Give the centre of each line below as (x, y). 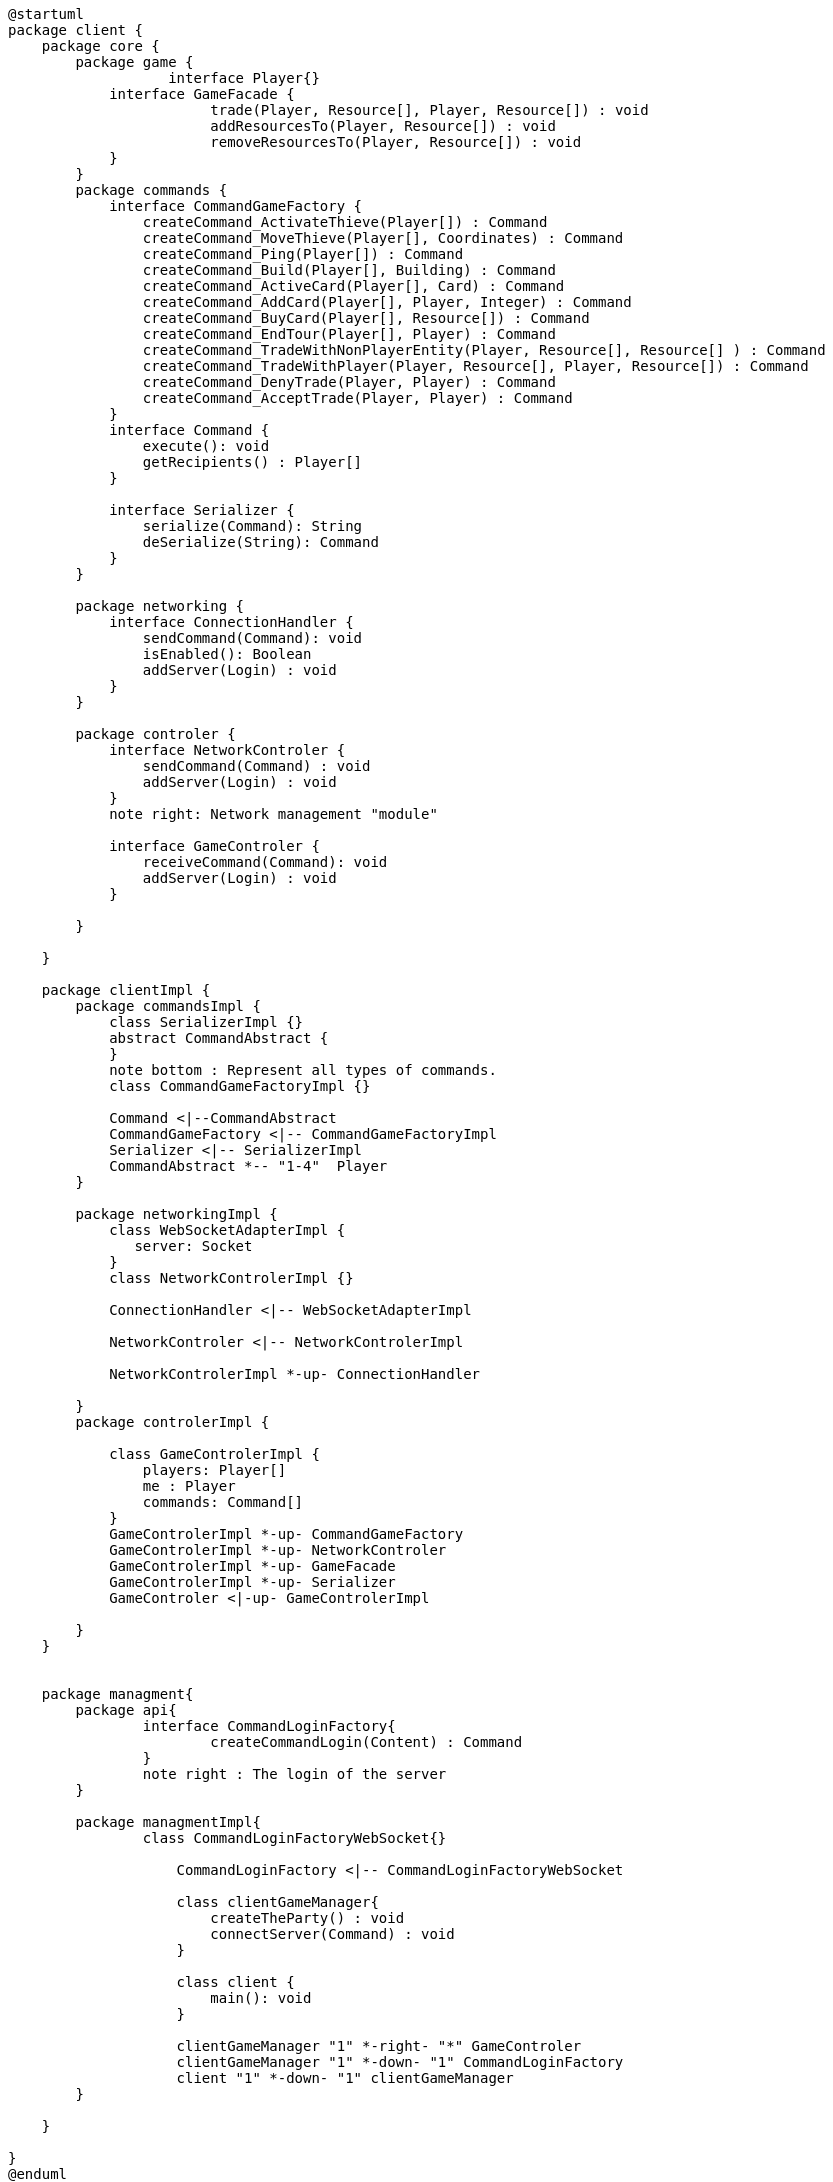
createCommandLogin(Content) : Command (366, 1742)
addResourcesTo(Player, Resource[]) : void (383, 126)
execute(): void (206, 446)
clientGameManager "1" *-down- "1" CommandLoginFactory (400, 2062)
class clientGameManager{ (277, 1902)
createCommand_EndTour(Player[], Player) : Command (349, 334)
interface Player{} (244, 78)
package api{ (126, 1710)
